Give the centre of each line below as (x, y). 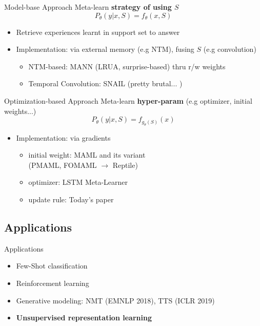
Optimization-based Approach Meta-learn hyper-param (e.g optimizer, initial (128, 100)
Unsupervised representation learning (84, 318)
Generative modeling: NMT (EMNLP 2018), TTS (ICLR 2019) (115, 300)
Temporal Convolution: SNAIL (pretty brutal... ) (105, 83)
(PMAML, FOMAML (63, 165)
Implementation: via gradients (63, 137)
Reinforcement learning (53, 283)
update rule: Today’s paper (71, 199)
